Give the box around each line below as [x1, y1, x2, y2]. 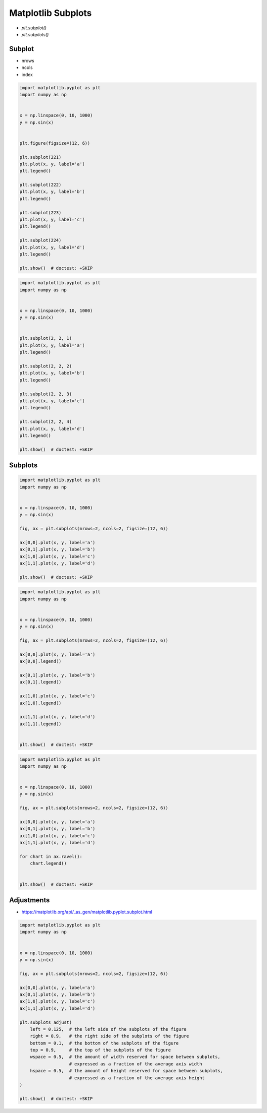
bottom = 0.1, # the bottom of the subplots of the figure [30, 1040, 179, 1046]
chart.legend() [30, 861, 67, 866]
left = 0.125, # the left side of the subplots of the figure [30, 1026, 187, 1032]
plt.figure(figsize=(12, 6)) [19, 140, 90, 146]
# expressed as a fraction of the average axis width [69, 1061, 202, 1066]
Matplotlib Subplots [9, 7, 92, 18]
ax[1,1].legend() [19, 721, 62, 727]
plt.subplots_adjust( [19, 1019, 72, 1025]
